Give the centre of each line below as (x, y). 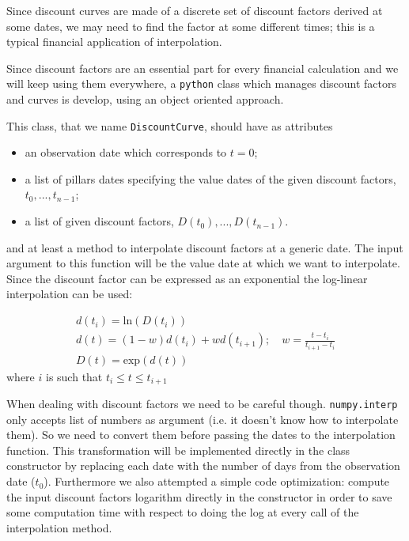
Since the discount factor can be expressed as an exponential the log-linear (187, 278)
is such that (74, 376)
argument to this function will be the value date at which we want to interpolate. (203, 263)
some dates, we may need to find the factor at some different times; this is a (191, 26)
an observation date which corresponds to (126, 152)
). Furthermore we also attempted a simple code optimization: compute (217, 481)
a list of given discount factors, (99, 221)
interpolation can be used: (70, 294)
